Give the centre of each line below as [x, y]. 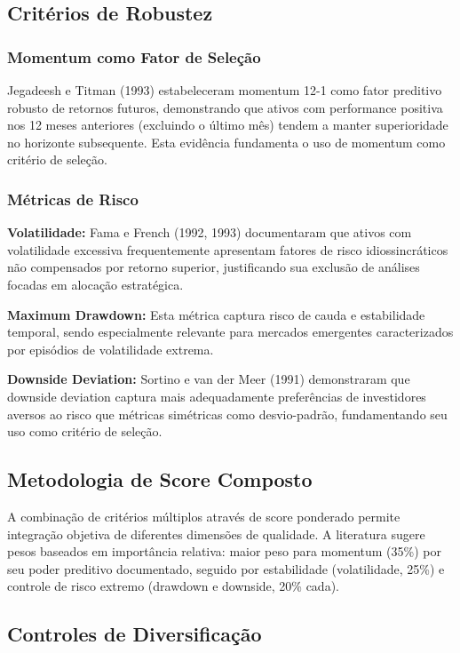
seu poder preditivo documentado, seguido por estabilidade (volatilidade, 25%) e [226, 568]
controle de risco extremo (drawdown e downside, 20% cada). [173, 586]
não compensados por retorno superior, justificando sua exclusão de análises [214, 267]
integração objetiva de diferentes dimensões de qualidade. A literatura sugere [216, 534]
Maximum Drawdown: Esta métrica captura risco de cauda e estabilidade [216, 314]
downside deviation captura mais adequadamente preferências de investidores [217, 396]
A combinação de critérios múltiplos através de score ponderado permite [204, 516]
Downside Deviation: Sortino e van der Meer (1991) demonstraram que [209, 379]
